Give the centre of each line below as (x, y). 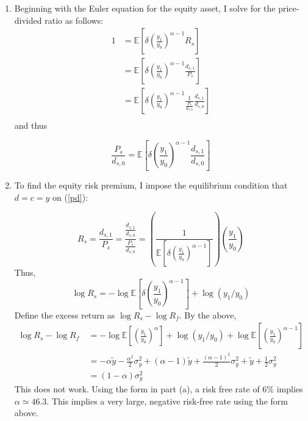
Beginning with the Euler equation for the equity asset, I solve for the (145, 8)
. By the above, (208, 315)
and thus (31, 125)
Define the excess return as (65, 315)
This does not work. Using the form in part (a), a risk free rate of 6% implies (159, 389)
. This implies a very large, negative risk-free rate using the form (167, 401)
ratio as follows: (74, 20)
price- (289, 8)
